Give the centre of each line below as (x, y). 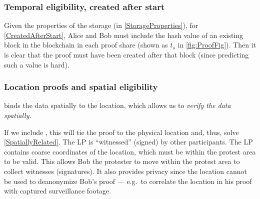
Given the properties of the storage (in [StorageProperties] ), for (101, 25)
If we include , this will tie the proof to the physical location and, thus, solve (121, 132)
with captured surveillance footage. (58, 191)
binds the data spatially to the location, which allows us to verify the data (117, 105)
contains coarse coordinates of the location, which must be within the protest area (130, 151)
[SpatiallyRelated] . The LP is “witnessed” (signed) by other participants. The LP (128, 142)
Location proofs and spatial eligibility (81, 87)
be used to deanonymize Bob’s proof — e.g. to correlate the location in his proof (128, 181)
